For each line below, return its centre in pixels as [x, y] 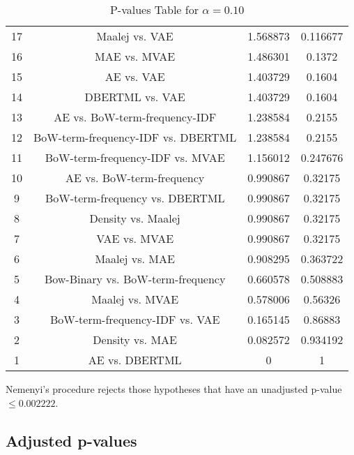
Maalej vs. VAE [135, 36]
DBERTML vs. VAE [135, 97]
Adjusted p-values [71, 440]
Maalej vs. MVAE [135, 299]
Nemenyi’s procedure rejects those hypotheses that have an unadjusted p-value [174, 389]
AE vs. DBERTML [135, 360]
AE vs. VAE [135, 76]
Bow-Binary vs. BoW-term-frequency [135, 279]
